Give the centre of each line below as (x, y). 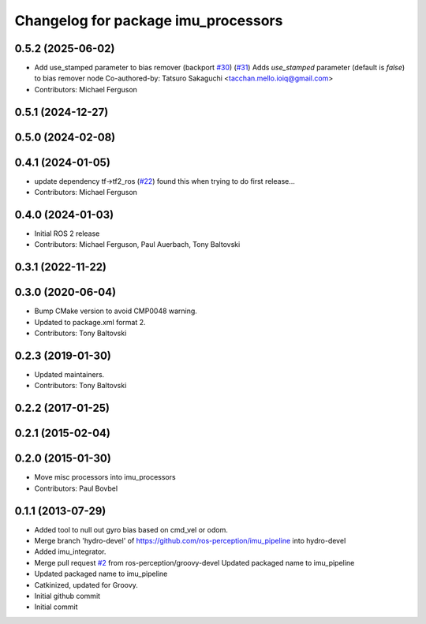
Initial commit (56, 607)
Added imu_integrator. (70, 551)
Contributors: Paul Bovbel (76, 488)
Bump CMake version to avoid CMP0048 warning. (116, 311)
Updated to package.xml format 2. (90, 322)
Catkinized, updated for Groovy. (86, 585)
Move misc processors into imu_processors (105, 477)
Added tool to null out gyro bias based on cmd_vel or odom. (131, 529)
